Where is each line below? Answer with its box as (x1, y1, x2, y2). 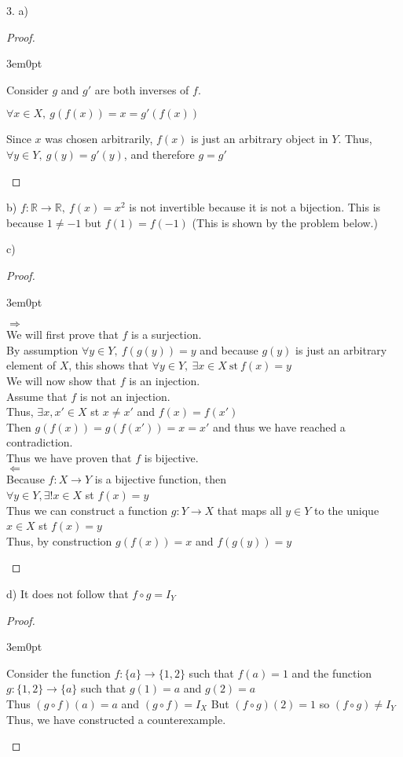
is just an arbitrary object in (191, 130, 328, 147)
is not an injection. (79, 388, 170, 404)
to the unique (314, 502, 379, 518)
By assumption (6, 341, 79, 358)
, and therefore (123, 145, 195, 162)
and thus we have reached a (212, 418, 346, 435)
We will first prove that (6, 326, 119, 343)
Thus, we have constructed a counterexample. (6, 711, 226, 727)
